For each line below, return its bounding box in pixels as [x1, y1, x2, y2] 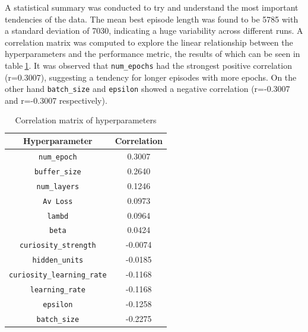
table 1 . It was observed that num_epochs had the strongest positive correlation [5, 59, 292, 71]
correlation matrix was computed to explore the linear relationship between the [5, 36, 293, 48]
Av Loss [43, 197, 73, 206]
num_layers [36, 182, 80, 191]
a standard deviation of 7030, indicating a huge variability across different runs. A [5, 24, 303, 37]
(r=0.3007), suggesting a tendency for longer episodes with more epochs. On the [5, 71, 297, 83]
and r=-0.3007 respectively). [5, 94, 107, 106]
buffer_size [34, 167, 81, 176]
